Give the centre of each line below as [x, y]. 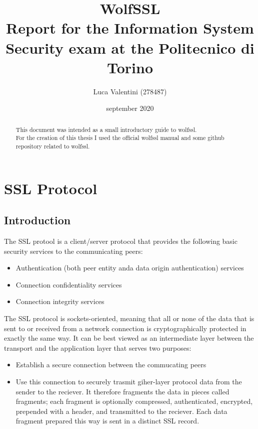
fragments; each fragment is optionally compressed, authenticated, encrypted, [134, 401]
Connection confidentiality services [69, 284]
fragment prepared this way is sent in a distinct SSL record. [107, 421]
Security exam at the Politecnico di [130, 47]
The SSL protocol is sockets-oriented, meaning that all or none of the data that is [129, 318]
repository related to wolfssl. [53, 146]
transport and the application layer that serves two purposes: [98, 347]
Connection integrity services [60, 301]
